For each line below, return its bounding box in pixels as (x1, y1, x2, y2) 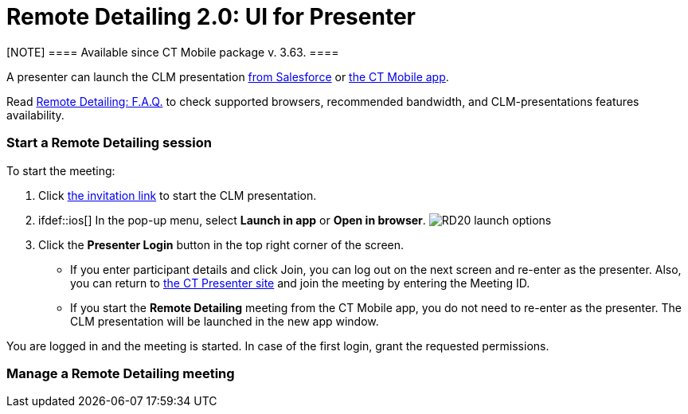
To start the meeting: (6, 163, 115, 178)
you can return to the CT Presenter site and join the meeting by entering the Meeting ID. (70, 275, 530, 290)
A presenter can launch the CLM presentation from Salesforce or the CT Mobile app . (6, 69, 449, 84)
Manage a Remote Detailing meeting (6, 365, 235, 381)
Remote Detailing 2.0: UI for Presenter (6, 3, 416, 30)
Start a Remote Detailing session (6, 135, 212, 151)
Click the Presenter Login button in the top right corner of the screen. (38, 237, 405, 252)
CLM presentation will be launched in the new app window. (70, 314, 379, 328)
